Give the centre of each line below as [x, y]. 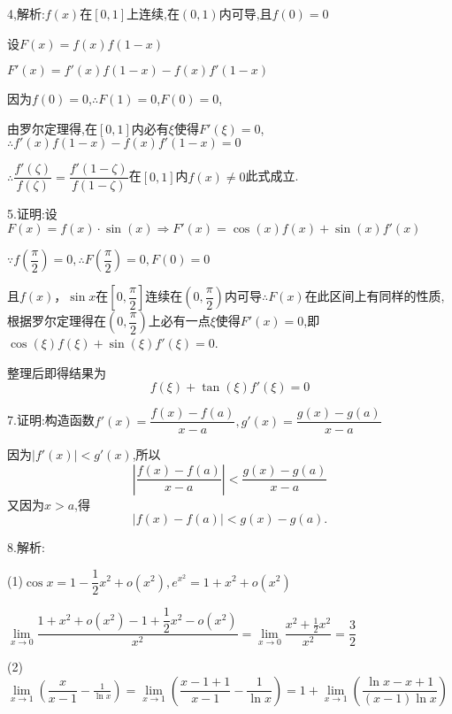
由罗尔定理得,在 [52, 128]
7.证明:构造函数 [51, 420]
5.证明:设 [32, 214]
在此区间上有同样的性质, [375, 296]
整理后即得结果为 [57, 372]
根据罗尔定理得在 [57, 321]
